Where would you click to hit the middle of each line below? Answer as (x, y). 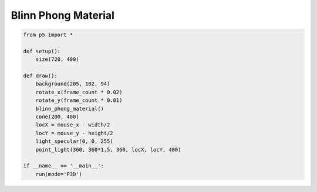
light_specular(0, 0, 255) (75, 141)
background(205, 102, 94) (73, 84)
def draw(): (41, 76)
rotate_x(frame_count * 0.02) (79, 92)
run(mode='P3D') (59, 174)
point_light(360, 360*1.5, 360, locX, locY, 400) (108, 150)
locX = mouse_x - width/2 (73, 125)
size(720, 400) (57, 59)
